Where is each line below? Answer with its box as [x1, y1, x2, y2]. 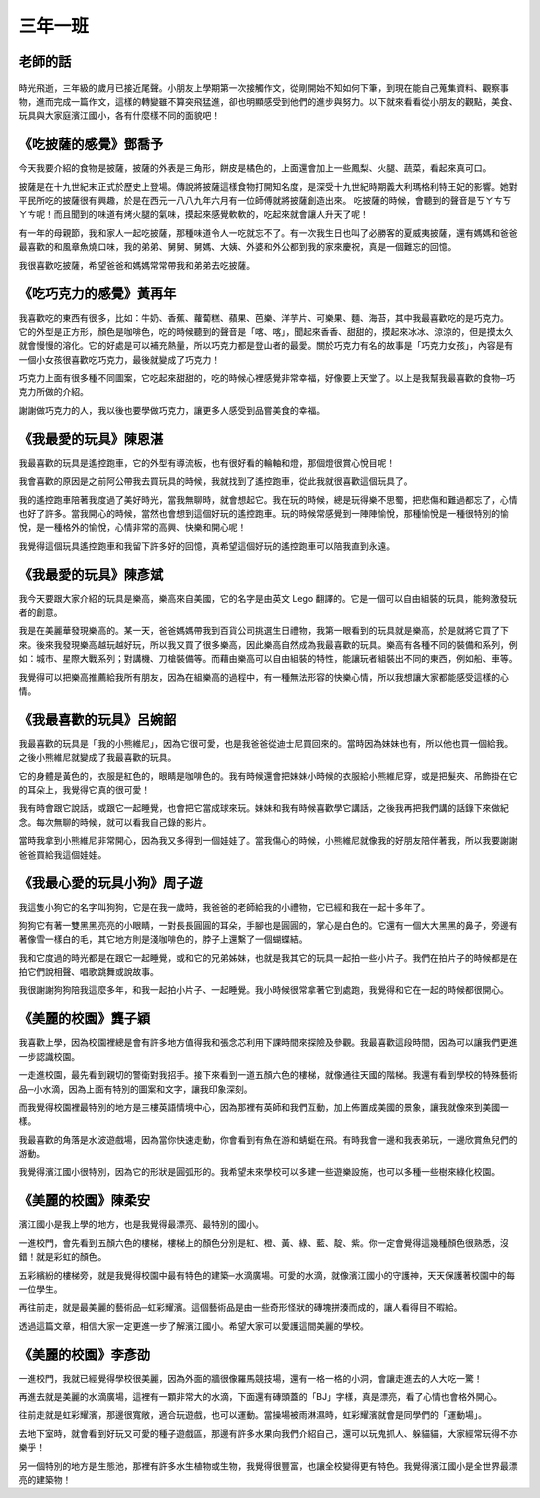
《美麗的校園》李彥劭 [18, 1346, 150, 1363]
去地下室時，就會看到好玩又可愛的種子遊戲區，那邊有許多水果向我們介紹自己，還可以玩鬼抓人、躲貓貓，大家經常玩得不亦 [18, 1427, 518, 1439]
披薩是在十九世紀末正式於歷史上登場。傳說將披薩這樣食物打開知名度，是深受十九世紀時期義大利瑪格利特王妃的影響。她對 [18, 180, 518, 192]
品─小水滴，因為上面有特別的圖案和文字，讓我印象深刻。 [18, 1083, 253, 1095]
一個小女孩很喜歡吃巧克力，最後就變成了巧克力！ [18, 353, 220, 365]
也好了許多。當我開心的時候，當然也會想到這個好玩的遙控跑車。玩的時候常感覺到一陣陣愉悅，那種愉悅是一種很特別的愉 [18, 507, 509, 519]
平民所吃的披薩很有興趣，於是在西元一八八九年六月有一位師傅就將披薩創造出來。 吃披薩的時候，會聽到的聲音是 [18, 195, 477, 207]
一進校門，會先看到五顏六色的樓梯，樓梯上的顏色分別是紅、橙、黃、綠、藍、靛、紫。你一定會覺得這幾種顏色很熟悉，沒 [18, 1236, 509, 1249]
